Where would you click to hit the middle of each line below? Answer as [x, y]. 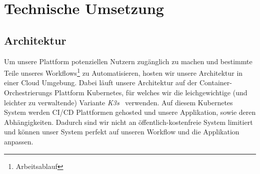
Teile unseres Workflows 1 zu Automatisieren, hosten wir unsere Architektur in [123, 72]
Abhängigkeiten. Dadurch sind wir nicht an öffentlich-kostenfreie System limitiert [128, 122]
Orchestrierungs [28, 93]
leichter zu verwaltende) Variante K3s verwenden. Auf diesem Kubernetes [118, 102]
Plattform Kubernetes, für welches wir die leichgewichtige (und [151, 93]
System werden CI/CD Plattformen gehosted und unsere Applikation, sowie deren [130, 112]
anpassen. [19, 141]
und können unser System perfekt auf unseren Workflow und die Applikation [122, 132]
